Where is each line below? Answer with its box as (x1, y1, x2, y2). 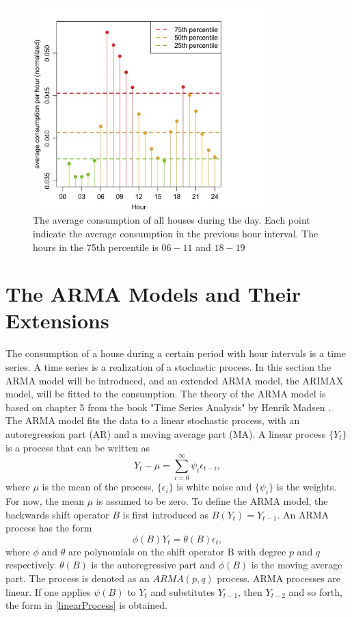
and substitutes (150, 584, 215, 599)
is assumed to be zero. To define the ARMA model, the (96, 494, 328, 508)
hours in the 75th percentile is (33, 239, 159, 254)
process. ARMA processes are (217, 571, 341, 586)
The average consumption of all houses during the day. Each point (33, 213, 310, 227)
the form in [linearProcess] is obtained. (5, 598, 168, 612)
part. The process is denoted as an (5, 571, 150, 586)
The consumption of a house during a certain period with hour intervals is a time (5, 346, 346, 360)
